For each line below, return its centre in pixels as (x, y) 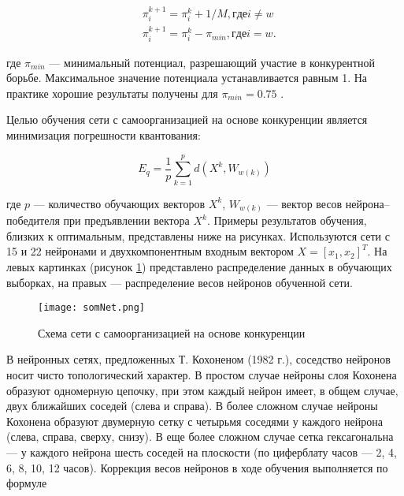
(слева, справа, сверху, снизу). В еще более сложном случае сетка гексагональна (200, 436)
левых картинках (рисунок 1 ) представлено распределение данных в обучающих (199, 266)
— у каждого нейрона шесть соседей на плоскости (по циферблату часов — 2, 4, (202, 451)
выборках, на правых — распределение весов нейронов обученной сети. (180, 282)
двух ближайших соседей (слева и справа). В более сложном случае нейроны (192, 406)
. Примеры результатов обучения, (287, 220)
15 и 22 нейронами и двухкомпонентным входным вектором (150, 251)
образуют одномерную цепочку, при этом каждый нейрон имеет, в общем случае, (202, 390)
